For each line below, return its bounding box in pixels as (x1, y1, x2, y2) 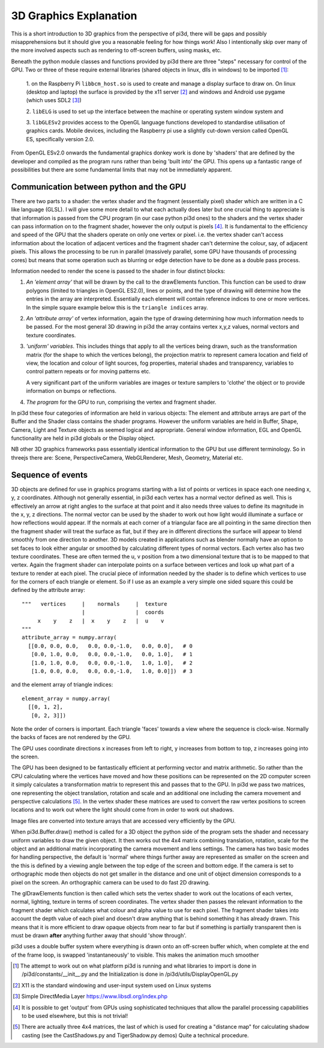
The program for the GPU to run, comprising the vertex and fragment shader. (26, 398, 217, 406)
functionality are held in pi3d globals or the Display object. (11, 434, 155, 442)
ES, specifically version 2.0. (26, 135, 95, 142)
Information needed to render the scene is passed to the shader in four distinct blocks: (11, 267, 226, 275)
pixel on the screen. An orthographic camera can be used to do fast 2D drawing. (11, 879, 210, 886)
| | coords (82, 609, 164, 616)
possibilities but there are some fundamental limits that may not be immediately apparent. (11, 166, 232, 174)
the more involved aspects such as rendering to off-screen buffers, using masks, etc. (11, 47, 222, 54)
